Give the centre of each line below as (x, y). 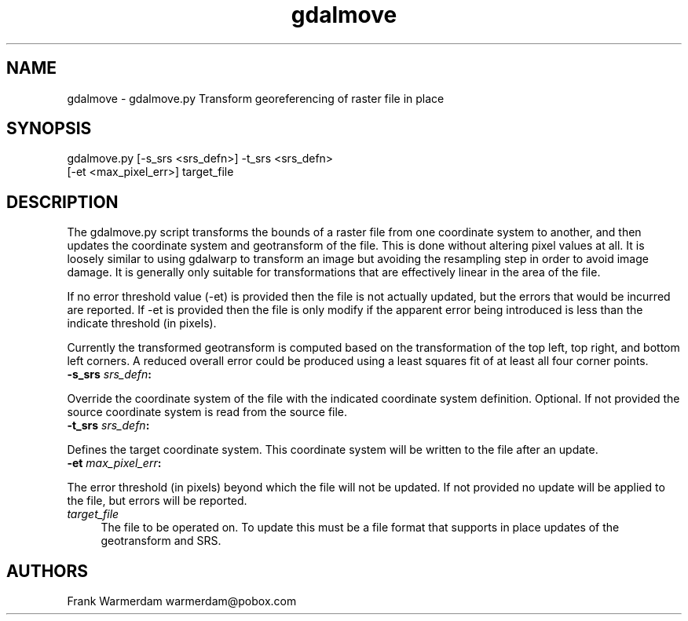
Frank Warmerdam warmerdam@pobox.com (182, 601)
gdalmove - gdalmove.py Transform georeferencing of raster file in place (256, 98)
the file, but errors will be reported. (157, 501)
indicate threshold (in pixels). (142, 323)
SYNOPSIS (49, 129)
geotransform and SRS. (161, 541)
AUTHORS (48, 571)
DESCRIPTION (62, 202)
